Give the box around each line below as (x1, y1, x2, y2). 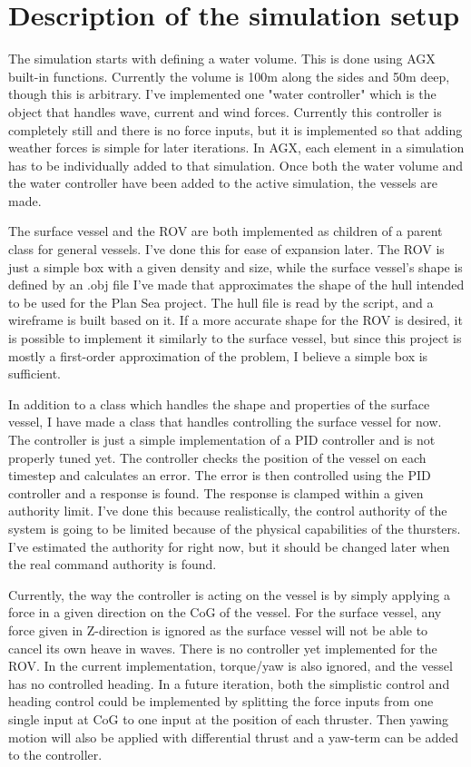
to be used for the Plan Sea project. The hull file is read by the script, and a (8, 292, 434, 311)
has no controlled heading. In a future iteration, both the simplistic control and (8, 674, 450, 693)
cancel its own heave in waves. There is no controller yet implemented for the (8, 638, 437, 657)
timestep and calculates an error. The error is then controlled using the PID (8, 466, 431, 485)
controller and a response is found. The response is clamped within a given (8, 483, 424, 502)
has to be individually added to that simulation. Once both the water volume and (8, 155, 464, 174)
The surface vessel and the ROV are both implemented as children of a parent (8, 221, 443, 241)
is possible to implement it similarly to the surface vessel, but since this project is (8, 329, 462, 348)
